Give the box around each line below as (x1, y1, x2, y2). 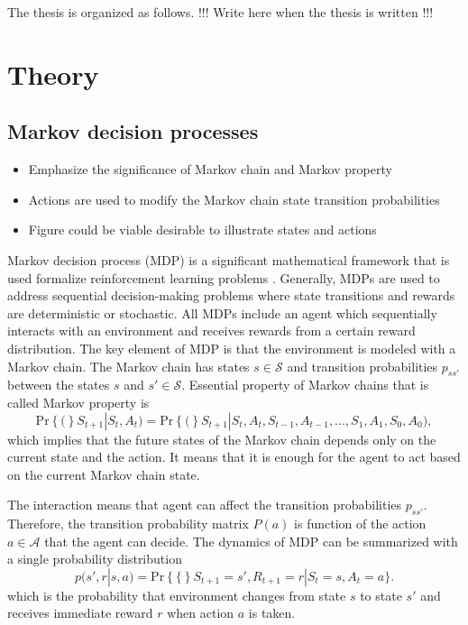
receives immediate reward (7, 603, 153, 622)
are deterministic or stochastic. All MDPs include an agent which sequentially (7, 303, 437, 322)
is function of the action (294, 514, 427, 533)
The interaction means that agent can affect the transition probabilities (7, 495, 402, 514)
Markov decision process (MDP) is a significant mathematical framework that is (7, 250, 450, 269)
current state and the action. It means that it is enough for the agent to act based (7, 447, 461, 466)
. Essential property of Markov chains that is (181, 375, 429, 394)
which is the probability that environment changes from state (7, 585, 346, 604)
